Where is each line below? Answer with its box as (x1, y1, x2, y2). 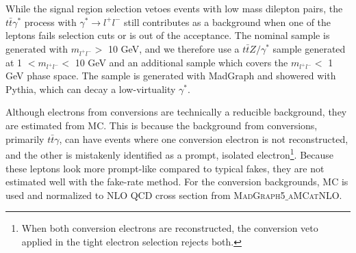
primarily (5, 131, 44, 146)
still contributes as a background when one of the (123, 14, 331, 29)
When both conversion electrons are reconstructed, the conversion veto (21, 221, 318, 235)
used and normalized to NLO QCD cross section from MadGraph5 (5, 187, 285, 202)
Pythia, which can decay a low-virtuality (5, 81, 176, 96)
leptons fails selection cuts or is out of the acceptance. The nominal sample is (5, 28, 330, 42)
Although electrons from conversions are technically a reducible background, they (5, 105, 347, 119)
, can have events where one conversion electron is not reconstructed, (59, 131, 348, 146)
